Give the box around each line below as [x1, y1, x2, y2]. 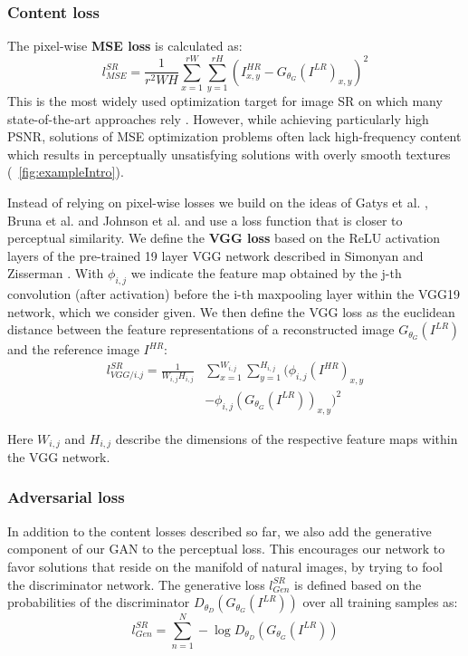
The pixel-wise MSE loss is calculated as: [7, 36, 243, 55]
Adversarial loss [7, 486, 125, 508]
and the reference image [7, 340, 139, 359]
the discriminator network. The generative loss [7, 574, 265, 593]
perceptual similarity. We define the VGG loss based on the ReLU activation [7, 228, 441, 247]
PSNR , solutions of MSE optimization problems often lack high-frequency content [7, 127, 462, 146]
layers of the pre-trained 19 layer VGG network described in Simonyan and [7, 246, 424, 265]
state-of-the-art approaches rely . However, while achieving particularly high [7, 109, 429, 128]
